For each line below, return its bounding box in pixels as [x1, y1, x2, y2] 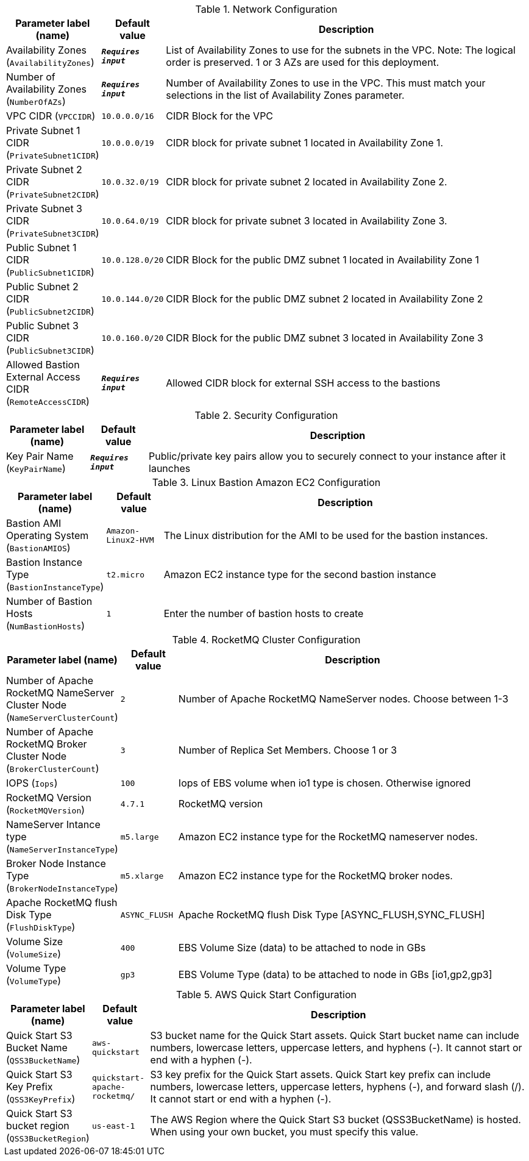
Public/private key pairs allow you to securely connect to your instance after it [149, 450, 506, 462]
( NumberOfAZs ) [6, 95, 66, 107]
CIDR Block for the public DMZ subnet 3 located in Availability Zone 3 [166, 332, 483, 344]
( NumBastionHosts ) [6, 620, 85, 632]
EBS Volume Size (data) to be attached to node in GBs [178, 941, 426, 954]
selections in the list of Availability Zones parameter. [166, 89, 405, 101]
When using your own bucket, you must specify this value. [150, 1126, 419, 1138]
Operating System [6, 529, 89, 541]
